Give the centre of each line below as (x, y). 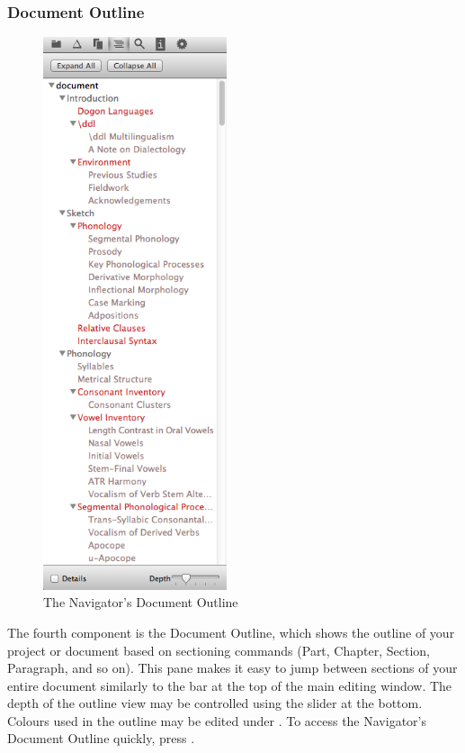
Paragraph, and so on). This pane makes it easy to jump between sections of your (232, 668)
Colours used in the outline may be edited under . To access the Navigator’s (217, 720)
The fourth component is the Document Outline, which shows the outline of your (231, 632)
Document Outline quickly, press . (101, 738)
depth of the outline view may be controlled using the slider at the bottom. (215, 703)
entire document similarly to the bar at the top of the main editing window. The (230, 685)
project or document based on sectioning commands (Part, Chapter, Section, (219, 650)
